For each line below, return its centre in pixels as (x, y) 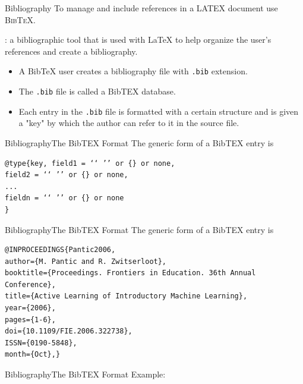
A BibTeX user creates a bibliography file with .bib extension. (133, 71)
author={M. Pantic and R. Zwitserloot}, (86, 261)
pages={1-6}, (30, 320)
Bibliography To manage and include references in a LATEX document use (141, 8)
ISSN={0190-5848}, (41, 343)
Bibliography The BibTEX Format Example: (85, 374)
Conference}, (30, 284)
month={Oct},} (33, 355)
